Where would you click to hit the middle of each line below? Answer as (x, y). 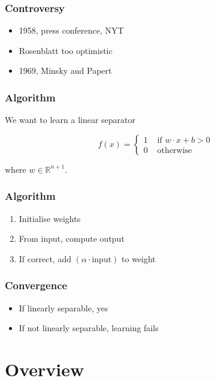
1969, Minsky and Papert (65, 70)
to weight (139, 258)
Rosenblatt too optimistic (66, 50)
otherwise (175, 150)
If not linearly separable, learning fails (89, 328)
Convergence (36, 285)
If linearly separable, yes (63, 307)
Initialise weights (50, 218)
